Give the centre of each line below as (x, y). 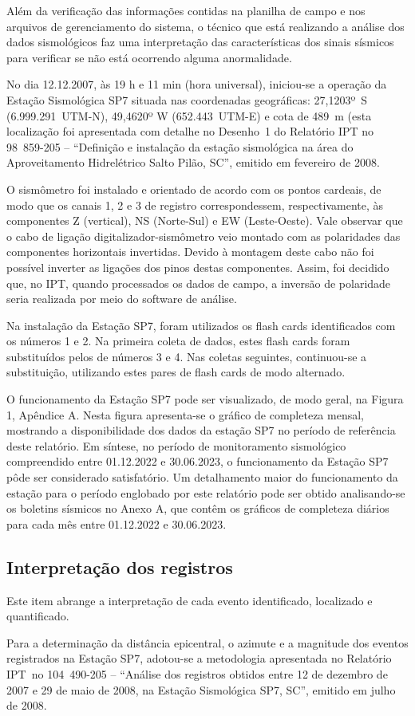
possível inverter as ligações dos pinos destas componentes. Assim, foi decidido (198, 267)
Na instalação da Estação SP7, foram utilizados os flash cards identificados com (201, 325)
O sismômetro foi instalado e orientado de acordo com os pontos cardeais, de (194, 189)
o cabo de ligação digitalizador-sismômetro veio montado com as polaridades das (204, 236)
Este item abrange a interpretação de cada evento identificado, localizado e (190, 600)
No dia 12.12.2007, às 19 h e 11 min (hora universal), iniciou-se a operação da (197, 84)
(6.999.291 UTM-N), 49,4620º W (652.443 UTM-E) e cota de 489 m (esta (189, 115)
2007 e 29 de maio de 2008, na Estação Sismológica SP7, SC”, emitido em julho (201, 689)
